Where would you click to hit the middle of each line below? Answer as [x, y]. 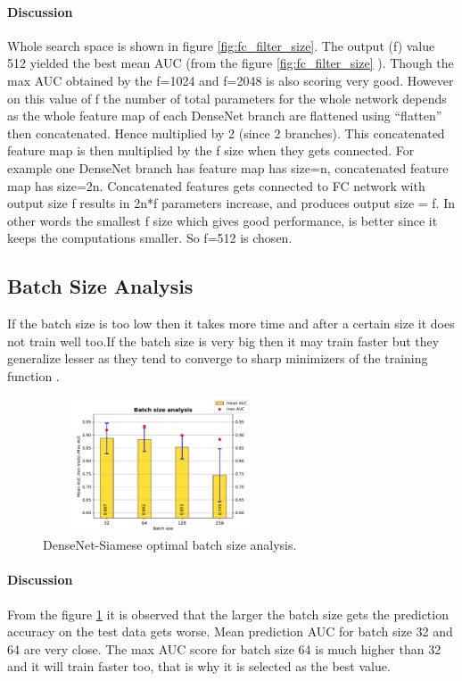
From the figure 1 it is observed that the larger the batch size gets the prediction [228, 614]
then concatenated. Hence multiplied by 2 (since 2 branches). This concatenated [226, 133]
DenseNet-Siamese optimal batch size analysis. [170, 545]
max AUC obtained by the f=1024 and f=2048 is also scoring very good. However [231, 80]
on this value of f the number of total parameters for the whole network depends [227, 98]
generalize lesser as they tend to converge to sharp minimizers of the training [218, 358]
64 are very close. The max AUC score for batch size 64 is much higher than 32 [224, 648]
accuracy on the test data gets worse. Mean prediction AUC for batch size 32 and [230, 631]
